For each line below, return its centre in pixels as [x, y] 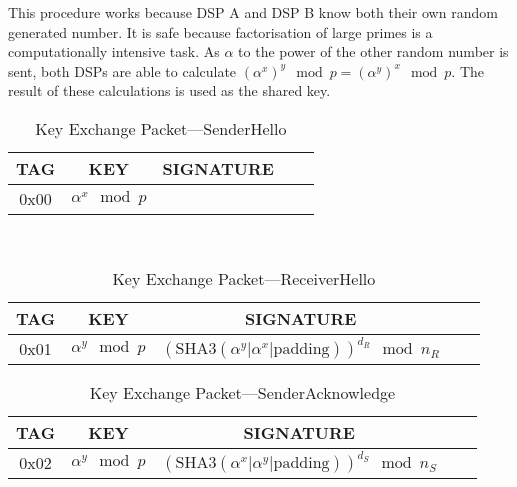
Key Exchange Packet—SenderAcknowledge [242, 392]
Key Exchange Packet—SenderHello [161, 128]
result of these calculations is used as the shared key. [169, 90]
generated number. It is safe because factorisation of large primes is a [220, 31]
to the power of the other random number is [373, 51]
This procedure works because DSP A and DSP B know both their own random [253, 12]
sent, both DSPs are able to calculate [122, 70]
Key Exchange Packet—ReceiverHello [244, 278]
